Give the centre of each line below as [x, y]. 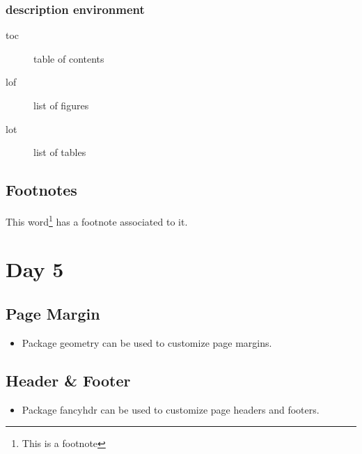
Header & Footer [68, 380]
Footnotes [41, 190]
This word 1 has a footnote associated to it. [97, 220]
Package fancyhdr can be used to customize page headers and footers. [171, 409]
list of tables [60, 152]
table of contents [69, 58]
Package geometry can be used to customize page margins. [147, 342]
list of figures [61, 105]
